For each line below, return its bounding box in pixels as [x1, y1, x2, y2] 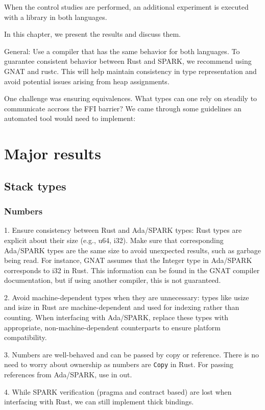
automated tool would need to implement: [4, 113, 136, 124]
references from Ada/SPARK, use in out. [4, 369, 132, 380]
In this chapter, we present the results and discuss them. [4, 29, 181, 39]
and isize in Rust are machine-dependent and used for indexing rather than [4, 302, 239, 312]
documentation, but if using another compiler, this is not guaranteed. [4, 275, 221, 285]
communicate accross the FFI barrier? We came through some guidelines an [4, 103, 242, 113]
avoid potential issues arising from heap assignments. [4, 76, 170, 86]
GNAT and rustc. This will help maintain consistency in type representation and [4, 65, 257, 76]
